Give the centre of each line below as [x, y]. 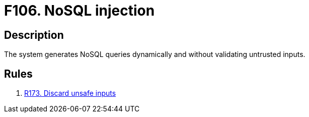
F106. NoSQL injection [80, 11]
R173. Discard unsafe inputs [70, 93]
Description [34, 35]
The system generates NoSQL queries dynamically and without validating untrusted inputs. [155, 54]
